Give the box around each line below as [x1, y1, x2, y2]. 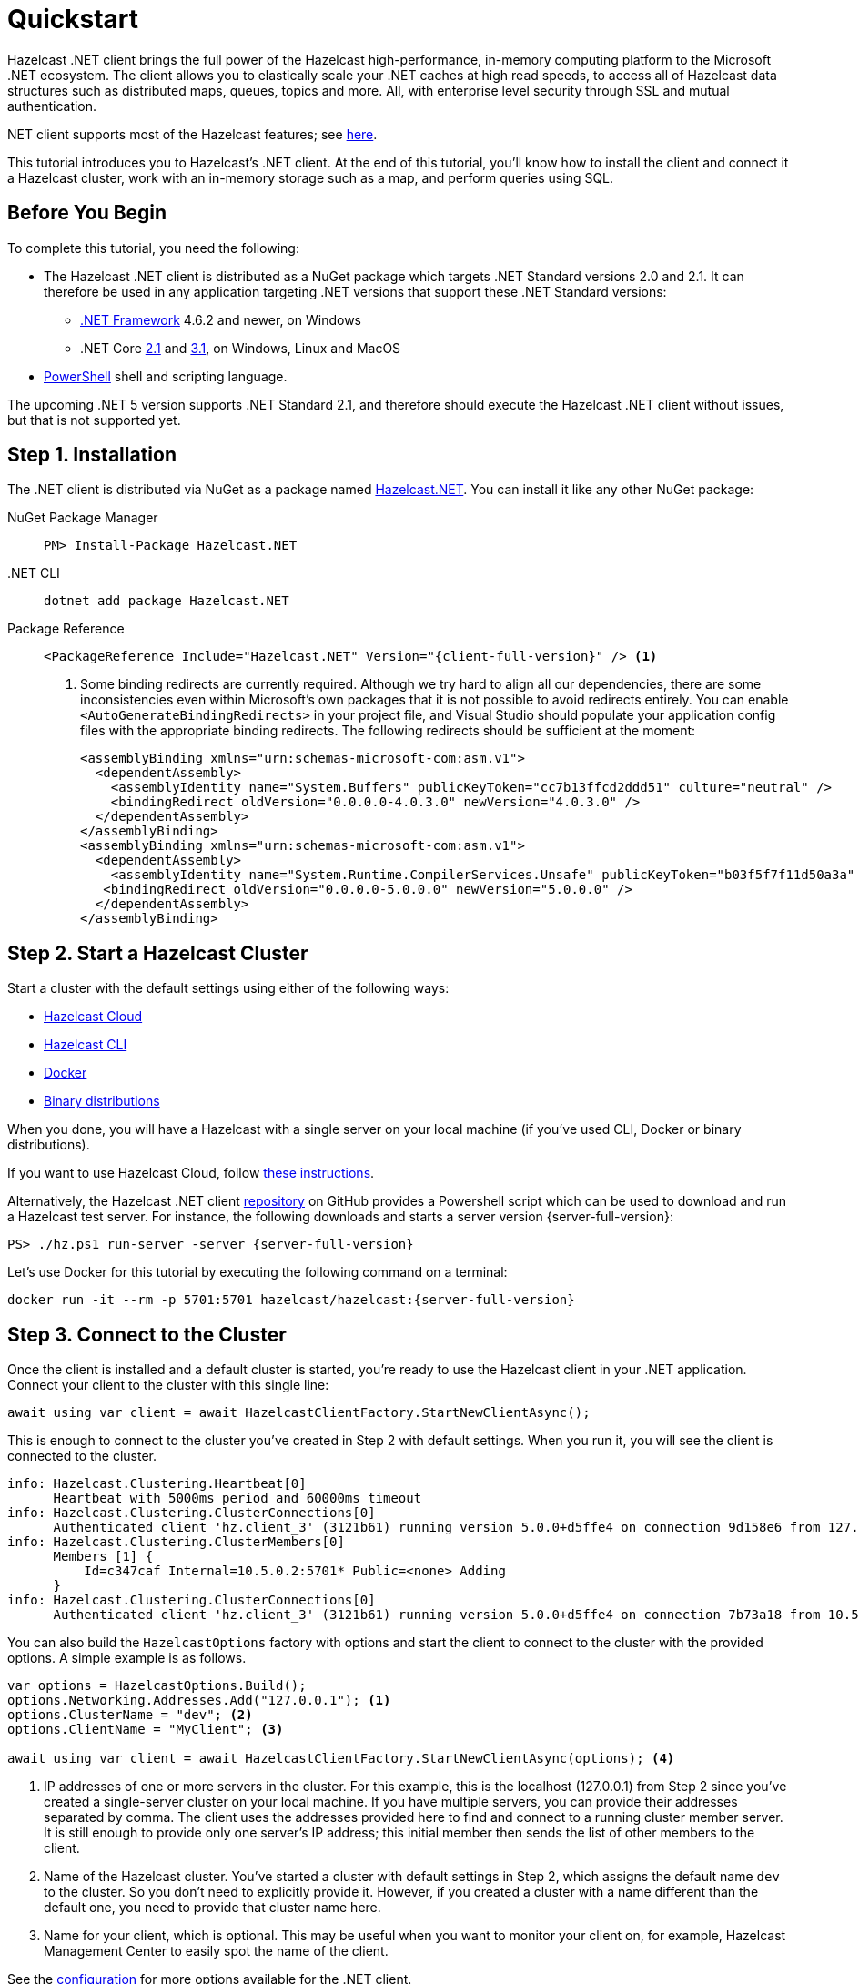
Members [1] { [53, 1549, 154, 1564]
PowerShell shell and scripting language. [44, 368, 288, 384]
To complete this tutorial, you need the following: [7, 239, 299, 256]
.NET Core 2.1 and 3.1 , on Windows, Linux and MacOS [80, 339, 401, 356]
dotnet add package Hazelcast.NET [44, 593, 289, 609]
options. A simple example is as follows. [7, 1650, 247, 1666]
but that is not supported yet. [7, 411, 181, 428]
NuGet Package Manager [7, 510, 158, 526]
